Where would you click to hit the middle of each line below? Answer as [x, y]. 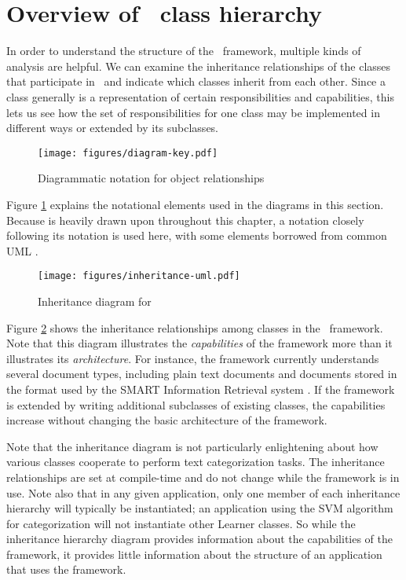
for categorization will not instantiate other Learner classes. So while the [181, 523]
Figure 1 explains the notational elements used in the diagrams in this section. [195, 204]
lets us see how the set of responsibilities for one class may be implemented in [193, 112]
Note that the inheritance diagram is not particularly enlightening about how [192, 446]
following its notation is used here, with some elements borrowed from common [197, 235]
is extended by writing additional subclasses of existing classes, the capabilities [196, 404]
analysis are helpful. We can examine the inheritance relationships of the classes [199, 66]
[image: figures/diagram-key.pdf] [128, 153]
